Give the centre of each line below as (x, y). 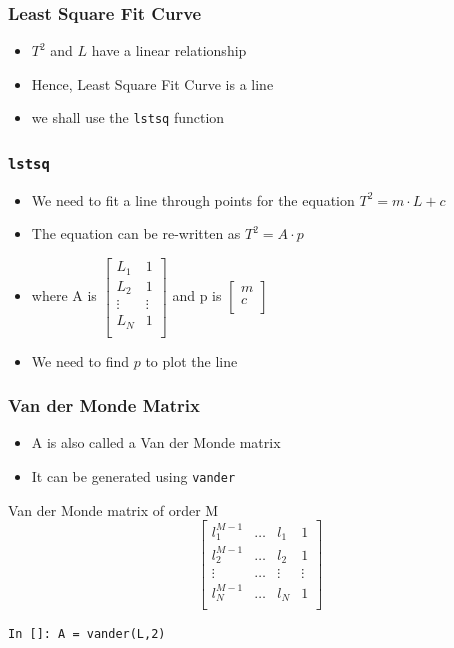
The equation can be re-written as (136, 233)
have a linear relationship (169, 50)
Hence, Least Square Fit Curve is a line (152, 83)
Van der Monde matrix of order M (113, 509)
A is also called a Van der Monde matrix (156, 442)
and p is (197, 295)
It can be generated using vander (133, 475)
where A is (64, 295)
